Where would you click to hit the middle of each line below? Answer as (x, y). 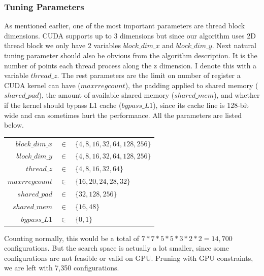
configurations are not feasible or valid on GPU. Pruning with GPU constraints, (129, 258)
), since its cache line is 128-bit (201, 105)
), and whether (237, 95)
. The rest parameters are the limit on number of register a (149, 75)
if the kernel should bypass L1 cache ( (63, 105)
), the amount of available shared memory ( (107, 95)
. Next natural (234, 45)
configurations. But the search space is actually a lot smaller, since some (117, 248)
